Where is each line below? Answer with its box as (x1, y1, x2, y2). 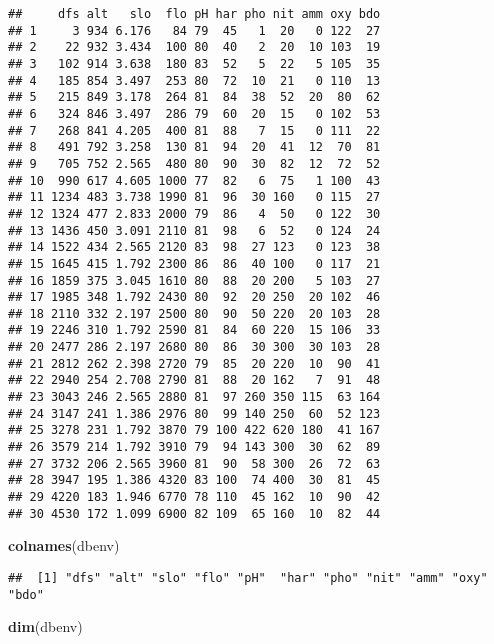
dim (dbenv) (8, 616, 83, 637)
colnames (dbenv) (8, 535, 120, 556)
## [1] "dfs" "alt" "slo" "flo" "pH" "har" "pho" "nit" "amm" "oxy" (8, 570, 488, 585)
